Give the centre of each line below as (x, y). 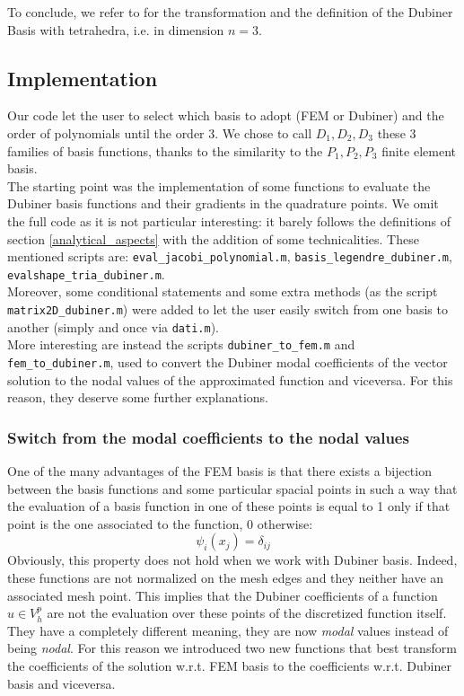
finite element (419, 150)
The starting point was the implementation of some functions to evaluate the (219, 185)
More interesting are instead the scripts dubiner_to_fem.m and (181, 344)
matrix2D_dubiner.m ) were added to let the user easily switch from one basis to (228, 309)
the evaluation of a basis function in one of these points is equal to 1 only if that (229, 506)
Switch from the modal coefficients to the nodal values (208, 437)
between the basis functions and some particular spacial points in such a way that (232, 488)
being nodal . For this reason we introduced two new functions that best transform (232, 648)
